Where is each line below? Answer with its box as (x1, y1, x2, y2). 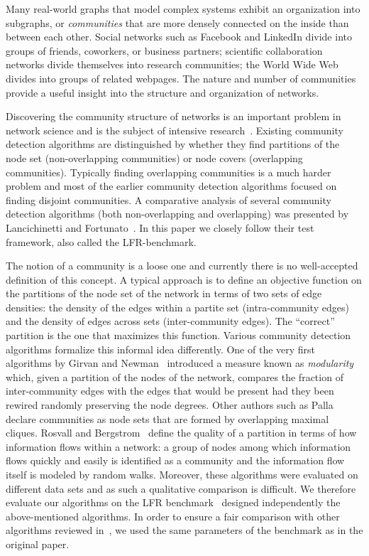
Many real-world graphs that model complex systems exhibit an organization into (6, 1, 360, 16)
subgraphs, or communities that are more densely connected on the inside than (6, 15, 349, 30)
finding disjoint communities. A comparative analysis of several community (6, 192, 331, 207)
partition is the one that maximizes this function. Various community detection (6, 328, 351, 343)
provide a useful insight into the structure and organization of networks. (6, 85, 319, 100)
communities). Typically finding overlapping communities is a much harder (6, 164, 331, 179)
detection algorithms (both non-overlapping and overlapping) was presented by (6, 206, 349, 221)
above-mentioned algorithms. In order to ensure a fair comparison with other (6, 508, 340, 523)
